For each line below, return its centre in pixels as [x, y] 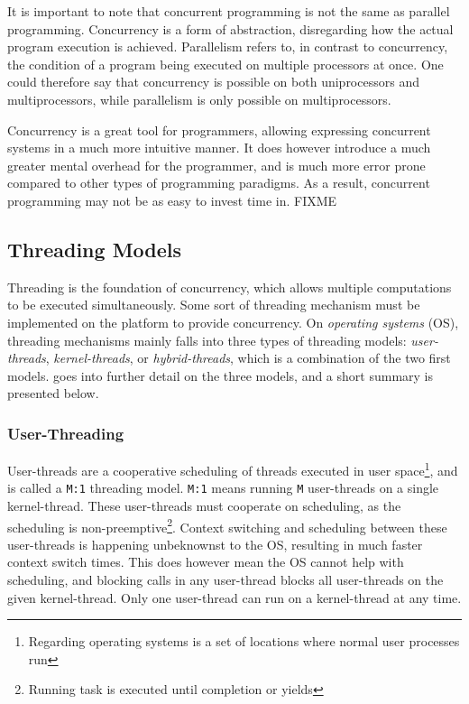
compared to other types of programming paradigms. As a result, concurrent [219, 183]
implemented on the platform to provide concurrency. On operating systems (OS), [233, 322]
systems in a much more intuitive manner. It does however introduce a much [219, 148]
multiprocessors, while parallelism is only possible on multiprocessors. [199, 99]
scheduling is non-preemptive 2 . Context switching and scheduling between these [227, 525]
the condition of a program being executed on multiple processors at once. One [225, 64]
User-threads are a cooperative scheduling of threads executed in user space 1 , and [233, 469]
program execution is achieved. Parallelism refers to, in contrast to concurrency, [228, 46]
